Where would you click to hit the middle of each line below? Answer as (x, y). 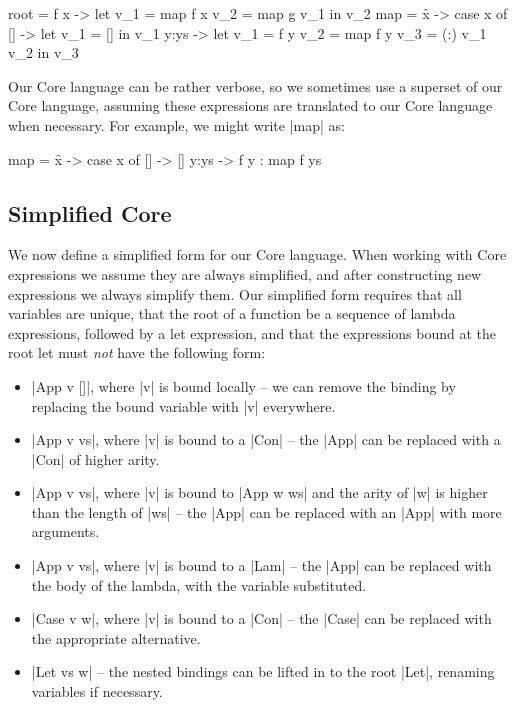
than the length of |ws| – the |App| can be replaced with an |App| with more (266, 511)
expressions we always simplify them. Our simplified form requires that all (235, 293)
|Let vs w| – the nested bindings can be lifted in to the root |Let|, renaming (263, 671)
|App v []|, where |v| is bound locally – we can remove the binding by (243, 385)
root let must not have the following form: (137, 352)
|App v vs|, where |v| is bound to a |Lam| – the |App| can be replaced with (261, 565)
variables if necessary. (97, 691)
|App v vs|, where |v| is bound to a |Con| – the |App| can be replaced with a (266, 439)
